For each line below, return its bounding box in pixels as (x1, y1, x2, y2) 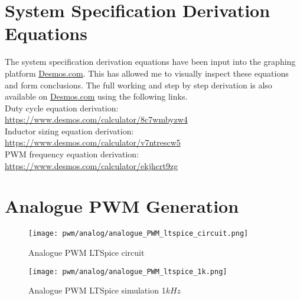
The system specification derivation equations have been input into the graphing (5, 55, 296, 68)
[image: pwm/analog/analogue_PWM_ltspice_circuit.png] (28, 229, 249, 238)
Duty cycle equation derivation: (5, 101, 119, 114)
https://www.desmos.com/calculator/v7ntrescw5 (5, 136, 181, 149)
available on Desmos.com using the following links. (5, 90, 188, 103)
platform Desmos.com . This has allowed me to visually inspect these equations (5, 67, 289, 79)
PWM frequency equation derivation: (5, 148, 139, 160)
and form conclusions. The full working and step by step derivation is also (5, 78, 272, 91)
